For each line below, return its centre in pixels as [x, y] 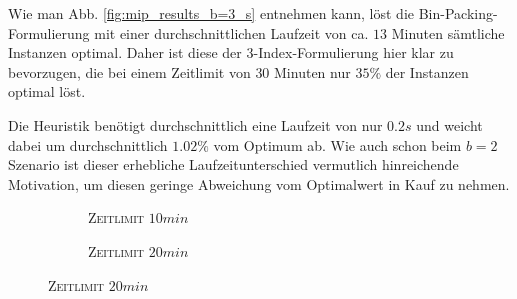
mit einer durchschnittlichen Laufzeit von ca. [231, 32]
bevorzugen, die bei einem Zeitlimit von [129, 71]
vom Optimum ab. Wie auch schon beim [337, 144]
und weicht [449, 124]
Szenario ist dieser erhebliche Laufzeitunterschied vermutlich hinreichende [233, 164]
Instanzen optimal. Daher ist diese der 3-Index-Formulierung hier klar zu [231, 52]
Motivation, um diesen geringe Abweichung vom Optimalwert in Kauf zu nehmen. [259, 183]
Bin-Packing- [458, 13]
